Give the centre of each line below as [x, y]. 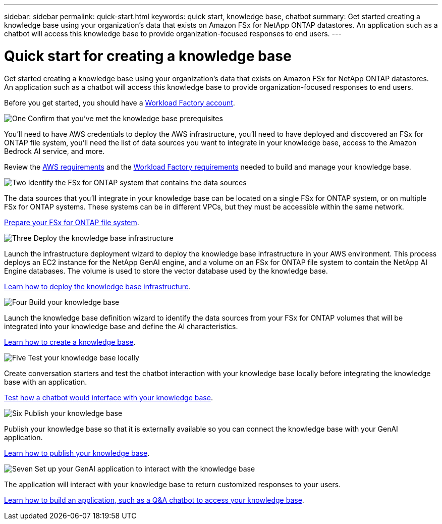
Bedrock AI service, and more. [54, 151]
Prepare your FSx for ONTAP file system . [72, 222]
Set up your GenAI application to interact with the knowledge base [145, 468]
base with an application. [46, 382]
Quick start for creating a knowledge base [148, 56]
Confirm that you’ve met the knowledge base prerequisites [125, 118]
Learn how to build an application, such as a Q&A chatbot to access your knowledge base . [154, 500]
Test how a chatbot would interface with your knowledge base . [108, 397]
